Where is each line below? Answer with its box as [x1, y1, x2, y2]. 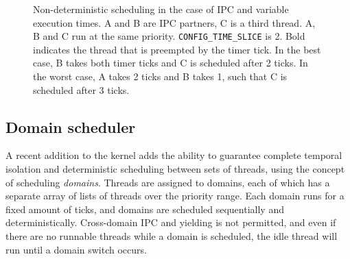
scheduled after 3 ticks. [33, 82, 130, 97]
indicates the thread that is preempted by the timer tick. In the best [33, 42, 321, 56]
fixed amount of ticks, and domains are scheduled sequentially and [5, 201, 284, 216]
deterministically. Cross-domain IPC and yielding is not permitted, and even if [5, 215, 336, 230]
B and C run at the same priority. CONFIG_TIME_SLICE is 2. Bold [33, 29, 305, 43]
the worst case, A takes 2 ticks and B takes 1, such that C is [33, 69, 288, 84]
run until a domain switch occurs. [5, 242, 147, 256]
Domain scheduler [5, 116, 136, 137]
